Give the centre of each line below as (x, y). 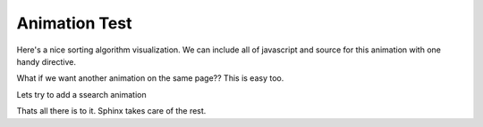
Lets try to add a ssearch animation (81, 94)
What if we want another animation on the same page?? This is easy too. (150, 78)
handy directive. (46, 61)
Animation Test (74, 23)
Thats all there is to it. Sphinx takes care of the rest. (111, 111)
